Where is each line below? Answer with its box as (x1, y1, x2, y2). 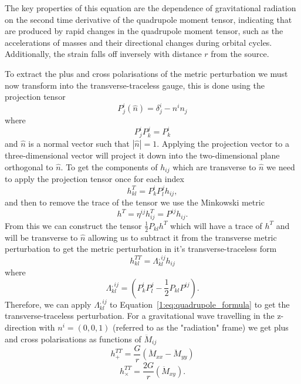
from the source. (211, 48, 269, 60)
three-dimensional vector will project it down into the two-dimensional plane (5, 149, 280, 161)
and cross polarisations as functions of (5, 332, 141, 345)
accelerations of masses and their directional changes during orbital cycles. (5, 36, 272, 48)
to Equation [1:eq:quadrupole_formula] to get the (110, 298, 290, 310)
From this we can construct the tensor (5, 219, 142, 231)
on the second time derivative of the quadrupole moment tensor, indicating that (5, 13, 292, 25)
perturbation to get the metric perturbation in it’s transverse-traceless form (5, 242, 277, 255)
